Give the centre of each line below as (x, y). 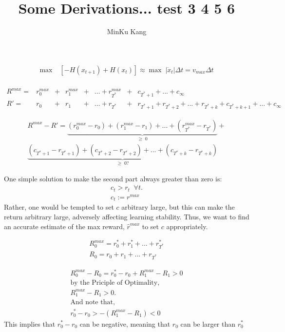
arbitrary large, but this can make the (178, 207)
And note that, (93, 303)
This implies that (30, 323)
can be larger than (208, 323)
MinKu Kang (127, 31)
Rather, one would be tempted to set (59, 207)
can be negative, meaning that (125, 323)
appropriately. (187, 226)
